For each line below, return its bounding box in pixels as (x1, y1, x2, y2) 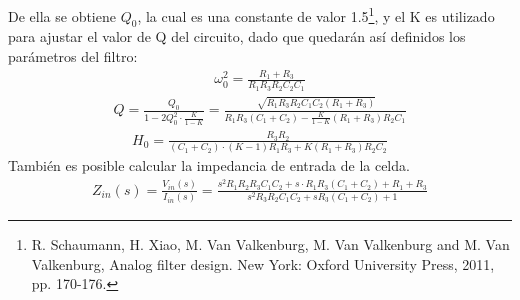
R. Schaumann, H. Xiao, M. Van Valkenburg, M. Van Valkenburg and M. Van (31, 234, 510, 255)
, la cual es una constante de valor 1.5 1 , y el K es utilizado (137, 3, 495, 26)
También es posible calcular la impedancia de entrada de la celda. (8, 155, 410, 176)
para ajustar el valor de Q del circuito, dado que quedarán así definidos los (8, 26, 466, 47)
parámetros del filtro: (8, 46, 138, 67)
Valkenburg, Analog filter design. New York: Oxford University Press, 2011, (31, 253, 495, 274)
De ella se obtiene (8, 5, 116, 26)
